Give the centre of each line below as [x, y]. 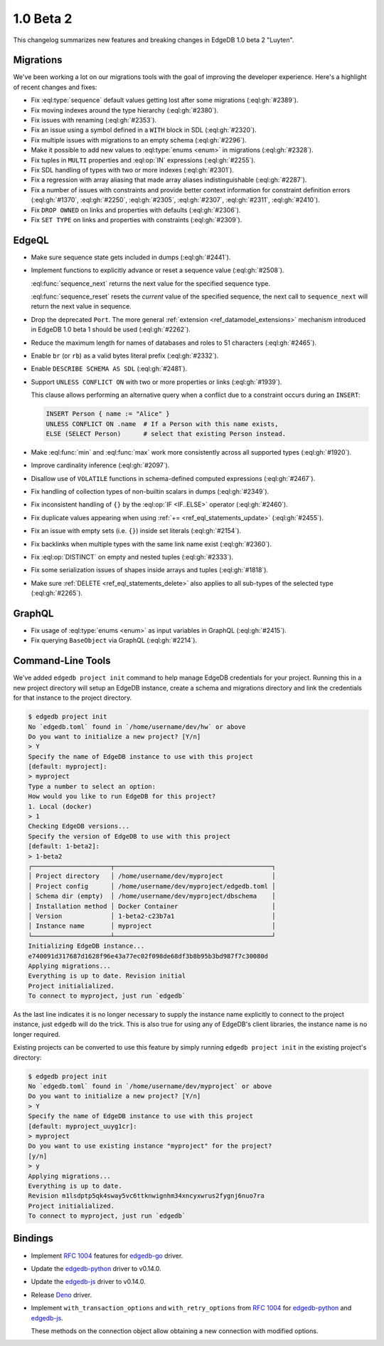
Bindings [33, 1239]
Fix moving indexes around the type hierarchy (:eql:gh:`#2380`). [125, 110]
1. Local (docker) [60, 806]
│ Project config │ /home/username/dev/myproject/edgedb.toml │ [152, 886]
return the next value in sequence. [81, 306]
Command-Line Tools [62, 661]
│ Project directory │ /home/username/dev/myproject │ [152, 876]
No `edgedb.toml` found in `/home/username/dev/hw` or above [137, 726]
